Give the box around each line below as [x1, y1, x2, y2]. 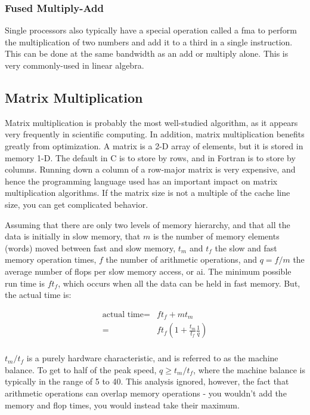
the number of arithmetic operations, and [106, 253, 257, 266]
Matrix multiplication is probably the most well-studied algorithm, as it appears [5, 116, 298, 128]
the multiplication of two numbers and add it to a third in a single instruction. [5, 35, 293, 48]
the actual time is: [5, 288, 72, 301]
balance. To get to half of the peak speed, [5, 363, 157, 376]
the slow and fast [215, 241, 277, 254]
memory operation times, [5, 253, 97, 266]
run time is [5, 276, 45, 289]
